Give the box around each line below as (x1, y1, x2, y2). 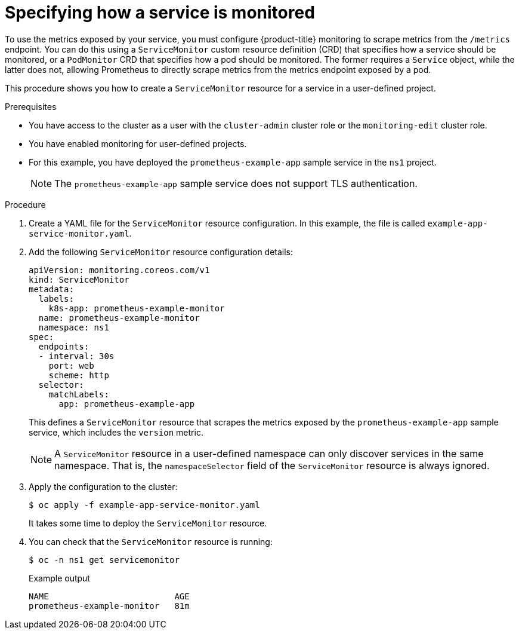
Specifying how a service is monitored (5, 2, 315, 23)
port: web (48, 360, 94, 370)
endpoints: (38, 341, 89, 351)
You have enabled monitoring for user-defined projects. (29, 138, 247, 149)
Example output (29, 572, 90, 583)
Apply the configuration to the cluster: (29, 481, 178, 492)
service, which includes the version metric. (29, 427, 203, 437)
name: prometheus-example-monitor (38, 313, 200, 323)
